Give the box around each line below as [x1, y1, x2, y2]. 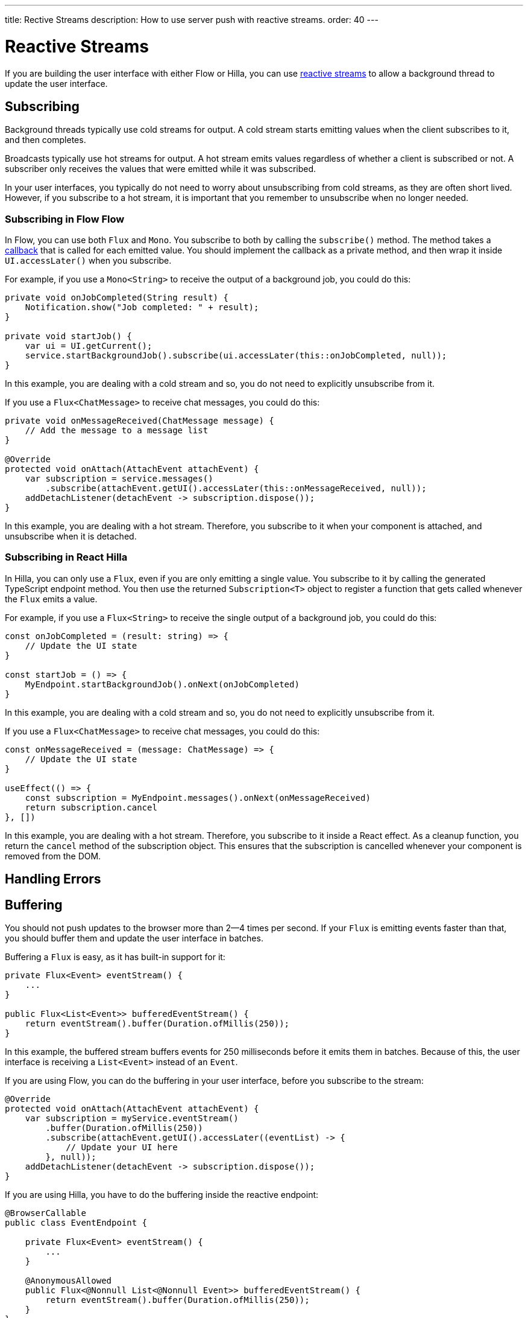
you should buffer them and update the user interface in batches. [5, 933, 263, 944]
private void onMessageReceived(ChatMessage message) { [5, 416, 274, 426]
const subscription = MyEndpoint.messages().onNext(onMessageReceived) [25, 792, 371, 803]
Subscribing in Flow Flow [5, 212, 125, 225]
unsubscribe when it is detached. [5, 531, 137, 542]
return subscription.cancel [25, 802, 157, 812]
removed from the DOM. [5, 850, 101, 861]
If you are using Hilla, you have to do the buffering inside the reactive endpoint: [5, 1189, 319, 1200]
